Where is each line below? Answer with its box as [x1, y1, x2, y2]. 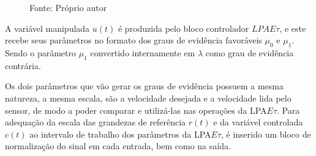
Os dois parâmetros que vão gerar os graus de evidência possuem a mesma [5, 80, 284, 92]
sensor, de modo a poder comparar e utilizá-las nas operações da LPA [5, 103, 267, 116]
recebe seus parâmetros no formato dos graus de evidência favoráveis [5, 34, 262, 46]
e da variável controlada [213, 116, 303, 128]
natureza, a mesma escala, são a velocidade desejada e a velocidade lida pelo [5, 91, 292, 104]
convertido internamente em [90, 46, 195, 59]
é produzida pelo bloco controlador [118, 21, 249, 34]
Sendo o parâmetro [5, 46, 76, 59]
